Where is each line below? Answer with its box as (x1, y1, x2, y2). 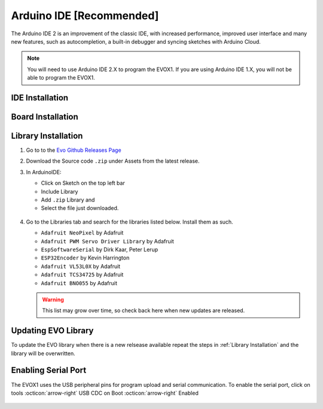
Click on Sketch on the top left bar (41, 179, 125, 187)
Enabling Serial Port (11, 365, 87, 376)
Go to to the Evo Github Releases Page (26, 146, 122, 154)
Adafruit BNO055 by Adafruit (41, 279, 118, 286)
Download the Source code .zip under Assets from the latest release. (26, 157, 200, 164)
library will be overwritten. (11, 350, 76, 357)
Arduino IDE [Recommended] (11, 9, 159, 22)
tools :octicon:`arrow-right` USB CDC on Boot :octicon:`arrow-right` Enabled (11, 389, 199, 396)
